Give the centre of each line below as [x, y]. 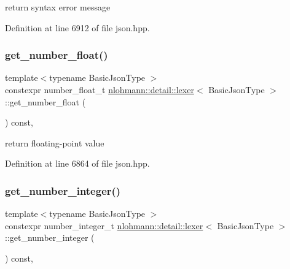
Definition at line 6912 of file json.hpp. [77, 27]
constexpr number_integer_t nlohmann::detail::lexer [104, 225]
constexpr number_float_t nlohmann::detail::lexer [100, 89]
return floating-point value [55, 142]
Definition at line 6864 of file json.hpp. [77, 163]
